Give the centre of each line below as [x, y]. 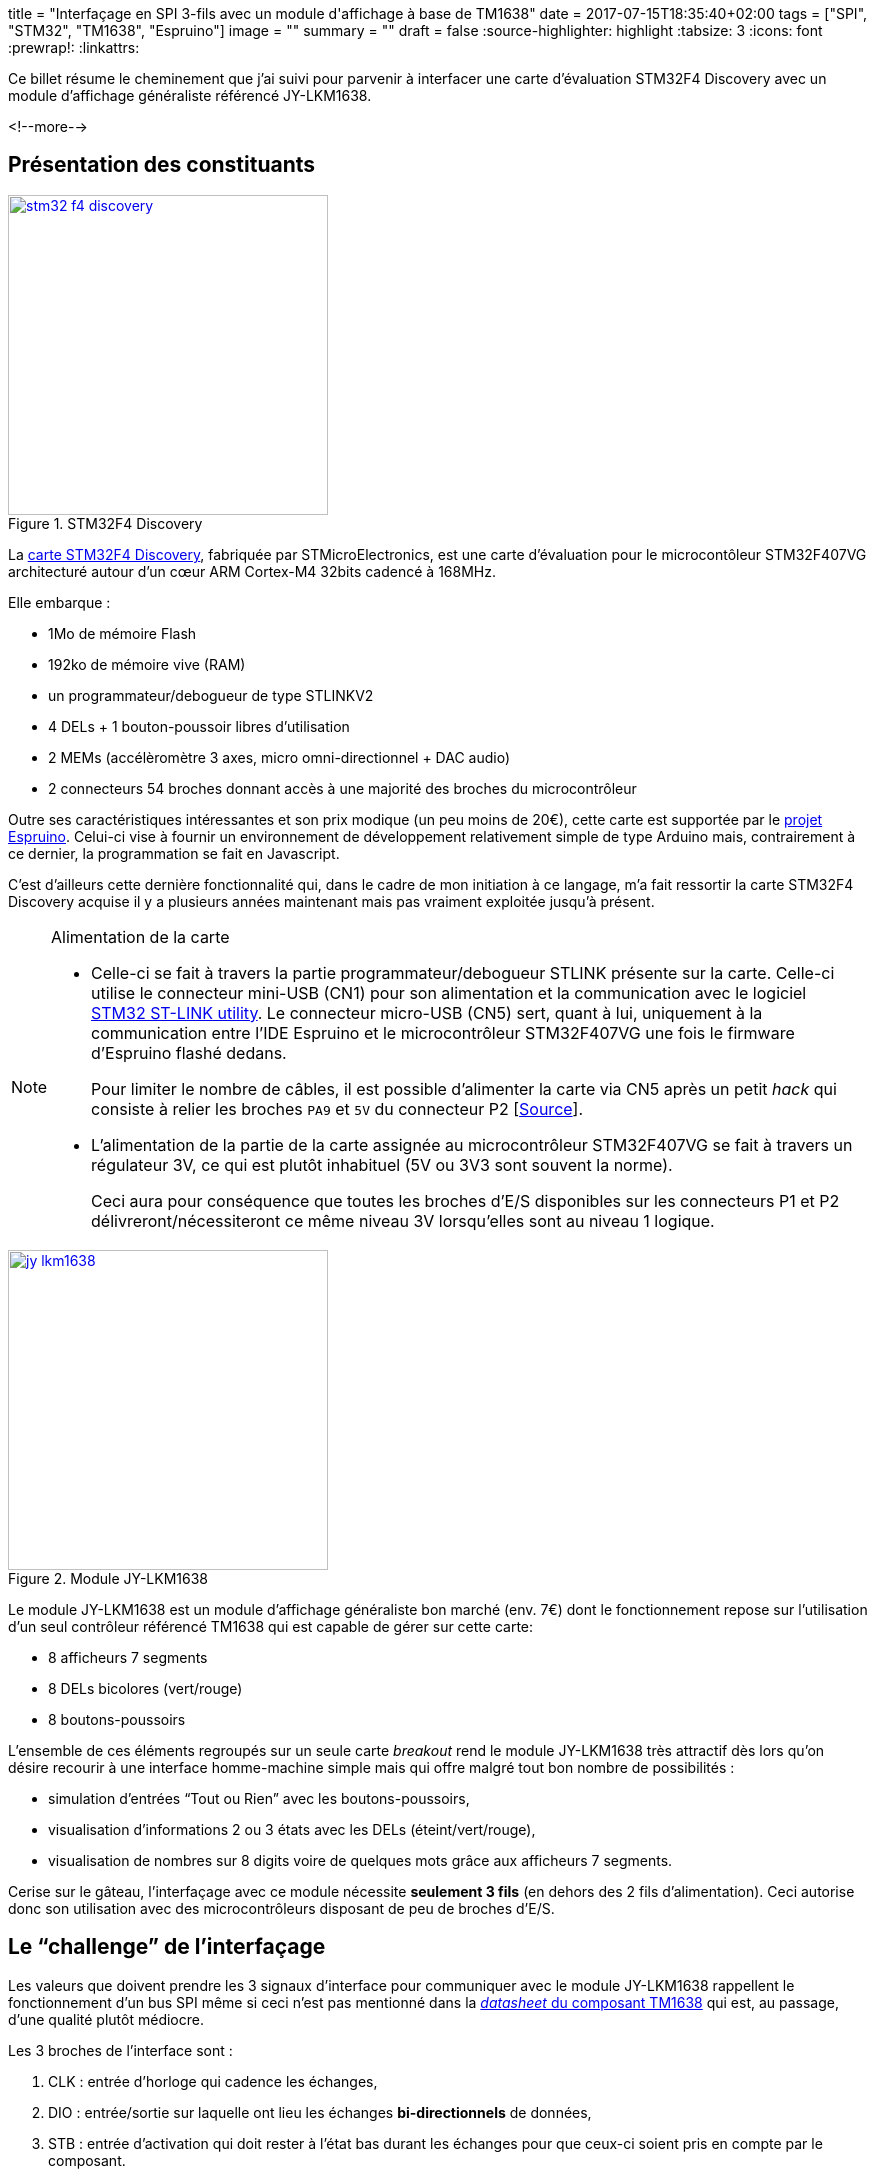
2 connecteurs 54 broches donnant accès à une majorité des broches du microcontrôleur [342, 788]
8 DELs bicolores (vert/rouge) [145, 1688]
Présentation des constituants [162, 165]
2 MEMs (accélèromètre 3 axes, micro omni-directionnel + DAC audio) [279, 757]
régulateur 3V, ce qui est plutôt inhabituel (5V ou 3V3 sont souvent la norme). [382, 1164]
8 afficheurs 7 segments [128, 1657]
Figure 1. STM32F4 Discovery [105, 523]
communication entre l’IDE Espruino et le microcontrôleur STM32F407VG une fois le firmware [443, 1032]
